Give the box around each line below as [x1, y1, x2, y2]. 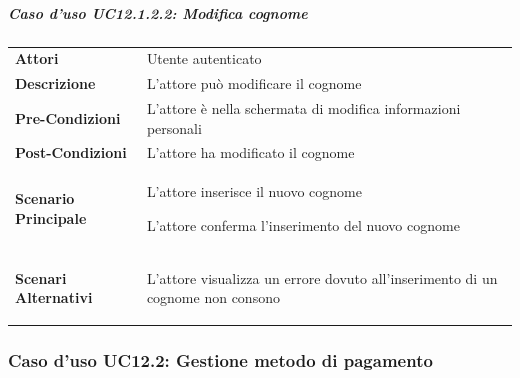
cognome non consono [146, 287, 280, 308]
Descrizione [15, 73, 96, 94]
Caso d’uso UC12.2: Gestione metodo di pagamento [8, 348, 433, 373]
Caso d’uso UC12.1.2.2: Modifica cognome [8, 2, 308, 23]
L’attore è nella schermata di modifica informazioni [146, 98, 461, 118]
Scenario [15, 188, 75, 209]
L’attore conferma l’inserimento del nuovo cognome [146, 214, 460, 235]
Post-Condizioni [15, 142, 127, 163]
